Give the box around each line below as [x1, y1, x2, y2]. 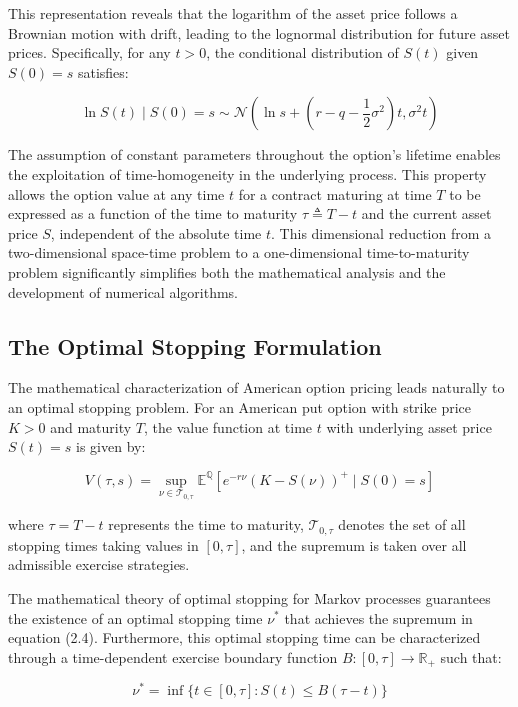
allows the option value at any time [8, 183, 225, 204]
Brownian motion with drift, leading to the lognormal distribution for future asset [8, 22, 511, 43]
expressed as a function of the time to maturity [8, 203, 298, 224]
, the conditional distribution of [206, 42, 399, 63]
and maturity [50, 416, 132, 437]
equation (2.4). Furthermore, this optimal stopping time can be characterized [8, 627, 481, 648]
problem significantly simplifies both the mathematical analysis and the [8, 261, 446, 282]
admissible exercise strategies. [8, 554, 190, 575]
